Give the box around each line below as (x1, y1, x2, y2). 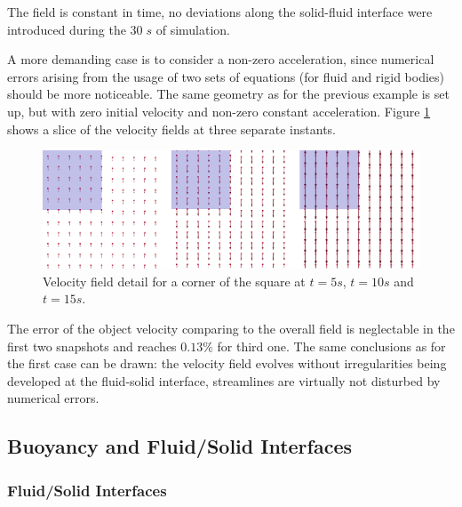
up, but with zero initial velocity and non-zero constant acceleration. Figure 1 (7, 101, 431, 120)
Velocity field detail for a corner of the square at (43, 271, 306, 290)
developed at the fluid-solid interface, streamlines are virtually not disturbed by (7, 371, 441, 390)
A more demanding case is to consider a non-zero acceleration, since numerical (7, 50, 434, 68)
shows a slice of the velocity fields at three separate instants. (7, 119, 337, 138)
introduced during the (7, 20, 126, 38)
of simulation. (155, 20, 231, 38)
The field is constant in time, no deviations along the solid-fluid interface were (7, 3, 433, 20)
